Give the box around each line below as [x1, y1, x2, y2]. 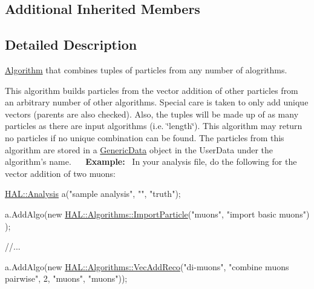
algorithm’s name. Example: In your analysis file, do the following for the [5, 155, 297, 168]
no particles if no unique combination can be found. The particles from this [5, 131, 284, 144]
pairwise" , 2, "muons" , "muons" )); [5, 272, 128, 285]
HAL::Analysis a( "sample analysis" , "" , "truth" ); [5, 187, 181, 200]
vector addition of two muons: [5, 167, 116, 179]
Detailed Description [5, 35, 137, 54]
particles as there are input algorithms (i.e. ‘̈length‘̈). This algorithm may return [5, 119, 303, 132]
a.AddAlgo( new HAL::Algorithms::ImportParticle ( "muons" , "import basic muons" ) [5, 207, 310, 220]
